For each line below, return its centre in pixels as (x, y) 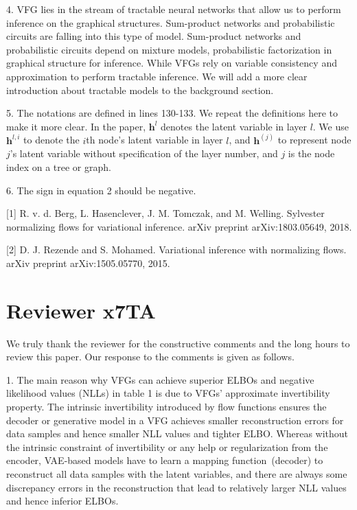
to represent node (314, 140)
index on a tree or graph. (59, 166)
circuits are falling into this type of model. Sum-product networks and (154, 36)
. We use (331, 126)
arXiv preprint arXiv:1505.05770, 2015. (88, 263)
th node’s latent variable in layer (154, 140)
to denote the (51, 140)
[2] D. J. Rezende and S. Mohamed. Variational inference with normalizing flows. (176, 250)
